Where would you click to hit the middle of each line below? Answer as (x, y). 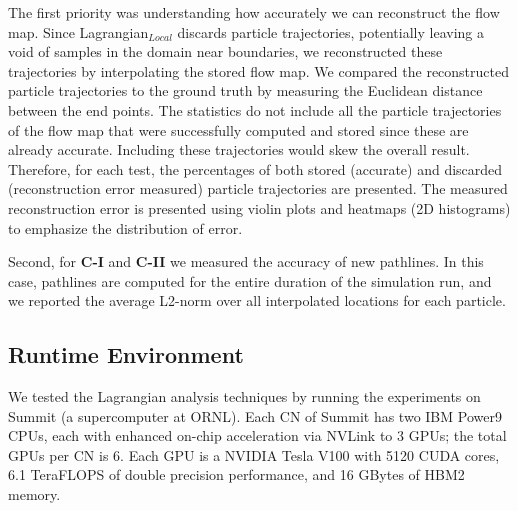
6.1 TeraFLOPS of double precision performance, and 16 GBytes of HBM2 (236, 474)
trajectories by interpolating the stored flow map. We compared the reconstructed (259, 70)
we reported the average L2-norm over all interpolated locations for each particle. (257, 300)
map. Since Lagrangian (78, 31)
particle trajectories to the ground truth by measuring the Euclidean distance (245, 90)
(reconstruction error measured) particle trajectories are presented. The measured (258, 188)
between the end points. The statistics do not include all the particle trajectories (255, 109)
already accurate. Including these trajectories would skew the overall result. (239, 149)
